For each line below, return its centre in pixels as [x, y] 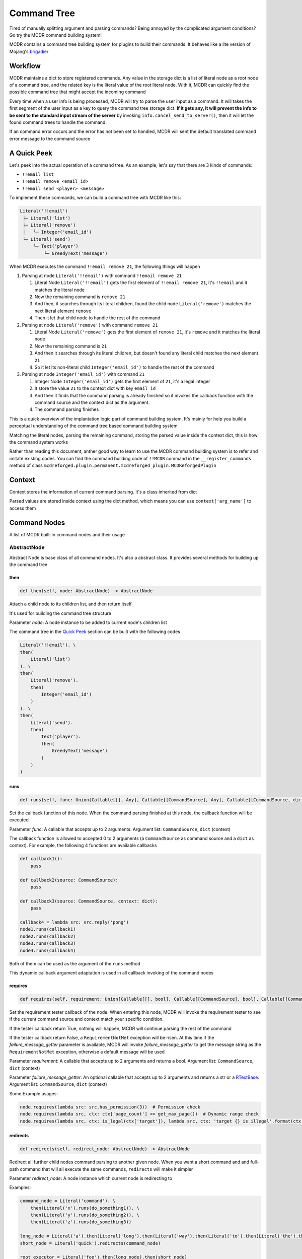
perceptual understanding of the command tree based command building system [94, 426]
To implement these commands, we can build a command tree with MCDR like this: [95, 198]
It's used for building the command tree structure [60, 613]
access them [23, 508]
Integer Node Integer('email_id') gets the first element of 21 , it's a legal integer [122, 381]
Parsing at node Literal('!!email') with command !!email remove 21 [102, 275]
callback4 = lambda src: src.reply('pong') [74, 922]
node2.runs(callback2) [48, 936]
